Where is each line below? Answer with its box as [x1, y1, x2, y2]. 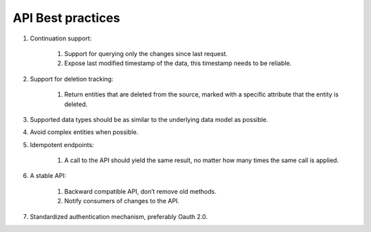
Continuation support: [30, 34, 92, 42]
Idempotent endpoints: [30, 140, 94, 149]
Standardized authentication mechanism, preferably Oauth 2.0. [30, 212, 208, 220]
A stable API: [30, 172, 67, 180]
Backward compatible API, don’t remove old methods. [64, 187, 216, 195]
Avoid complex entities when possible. [30, 128, 139, 136]
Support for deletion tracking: [30, 75, 113, 83]
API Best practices [12, 10, 120, 25]
